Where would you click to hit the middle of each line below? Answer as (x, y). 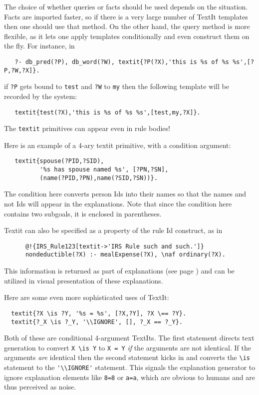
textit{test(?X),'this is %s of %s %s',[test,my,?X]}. (108, 112)
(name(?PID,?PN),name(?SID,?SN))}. (99, 178)
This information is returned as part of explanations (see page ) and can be (119, 271)
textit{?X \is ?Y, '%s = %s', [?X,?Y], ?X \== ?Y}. (99, 313)
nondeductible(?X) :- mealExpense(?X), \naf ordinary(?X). (125, 255)
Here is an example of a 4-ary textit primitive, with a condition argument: (118, 145)
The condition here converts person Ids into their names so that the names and (125, 194)
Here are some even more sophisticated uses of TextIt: (87, 297)
